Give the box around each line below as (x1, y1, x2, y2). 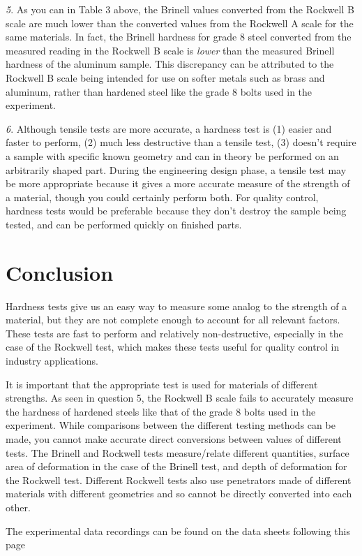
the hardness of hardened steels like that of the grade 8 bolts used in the (6, 404, 316, 418)
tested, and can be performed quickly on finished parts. (6, 217, 242, 231)
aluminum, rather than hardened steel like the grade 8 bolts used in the (6, 84, 312, 98)
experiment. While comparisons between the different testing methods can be (6, 418, 335, 432)
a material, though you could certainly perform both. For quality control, (6, 189, 319, 204)
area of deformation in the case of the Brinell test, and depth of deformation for (6, 459, 347, 474)
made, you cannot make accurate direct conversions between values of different (6, 431, 342, 446)
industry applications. (6, 353, 98, 367)
